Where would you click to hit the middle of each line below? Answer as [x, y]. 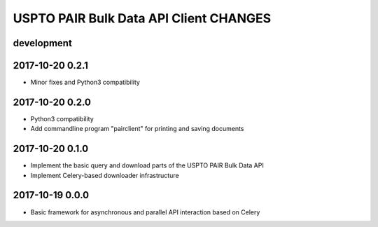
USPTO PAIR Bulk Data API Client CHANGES [142, 18]
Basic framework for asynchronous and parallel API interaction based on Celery [145, 212]
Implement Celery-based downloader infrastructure [105, 175]
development [43, 43]
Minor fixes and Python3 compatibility [85, 82]
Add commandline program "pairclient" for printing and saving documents [137, 129]
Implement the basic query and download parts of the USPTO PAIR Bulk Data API [147, 165]
